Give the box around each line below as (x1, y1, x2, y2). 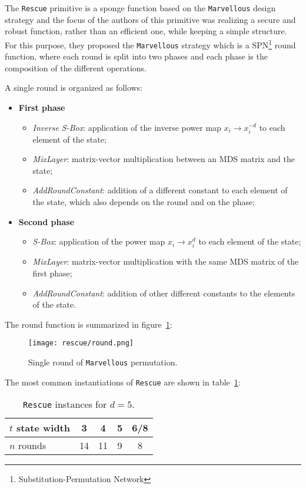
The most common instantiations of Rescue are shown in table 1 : (5, 375, 241, 388)
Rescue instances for (23, 397, 107, 411)
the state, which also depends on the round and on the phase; (32, 196, 255, 208)
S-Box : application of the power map (32, 235, 165, 248)
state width (16, 421, 70, 435)
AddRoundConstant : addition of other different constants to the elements (32, 286, 295, 299)
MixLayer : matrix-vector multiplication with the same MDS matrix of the (32, 255, 299, 268)
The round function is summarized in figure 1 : (5, 318, 172, 330)
